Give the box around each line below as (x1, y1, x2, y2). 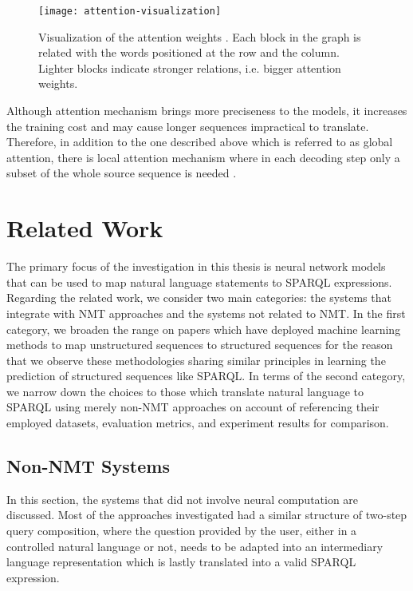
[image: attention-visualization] (38, 6, 222, 17)
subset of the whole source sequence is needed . (6, 165, 237, 181)
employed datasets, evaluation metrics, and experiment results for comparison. (6, 414, 389, 431)
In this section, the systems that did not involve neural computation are (6, 490, 359, 507)
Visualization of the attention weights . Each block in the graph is (38, 28, 361, 45)
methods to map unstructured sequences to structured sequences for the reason (6, 336, 393, 353)
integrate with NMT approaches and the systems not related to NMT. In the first (6, 304, 406, 321)
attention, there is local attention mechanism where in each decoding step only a (6, 149, 400, 165)
